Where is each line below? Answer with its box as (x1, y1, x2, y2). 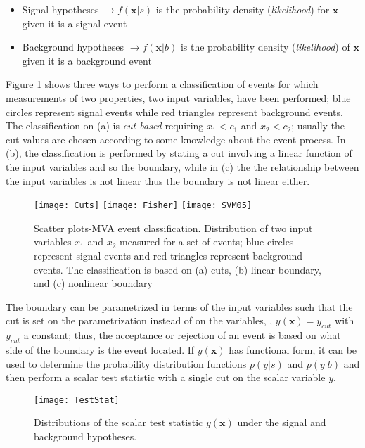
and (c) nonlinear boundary (34, 276, 153, 290)
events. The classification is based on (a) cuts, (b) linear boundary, (34, 262, 321, 276)
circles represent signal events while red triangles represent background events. (6, 104, 343, 119)
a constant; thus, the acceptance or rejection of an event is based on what (23, 328, 341, 343)
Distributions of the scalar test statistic (34, 415, 203, 430)
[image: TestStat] (34, 395, 120, 405)
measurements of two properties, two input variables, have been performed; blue (6, 90, 351, 105)
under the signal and (237, 415, 326, 430)
